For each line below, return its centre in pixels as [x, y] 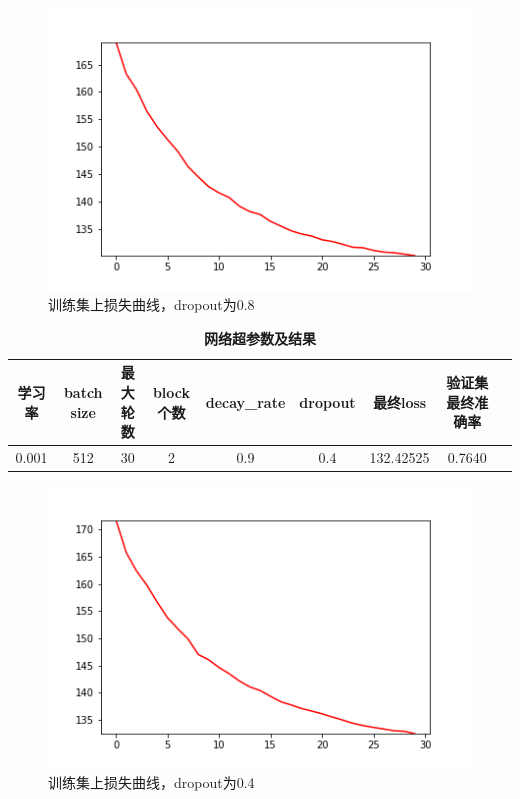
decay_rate [245, 401]
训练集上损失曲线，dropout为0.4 [151, 782]
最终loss [399, 401]
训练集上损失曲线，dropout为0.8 [151, 304]
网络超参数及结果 [260, 337]
